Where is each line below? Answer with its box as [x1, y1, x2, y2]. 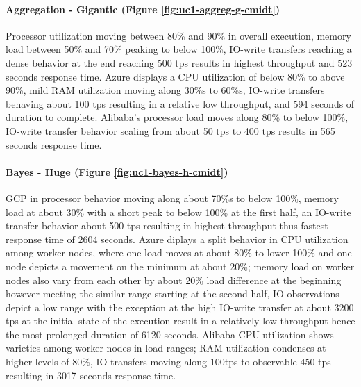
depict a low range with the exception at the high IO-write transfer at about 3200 [6, 299, 354, 314]
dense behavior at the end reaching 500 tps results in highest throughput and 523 [6, 55, 353, 69]
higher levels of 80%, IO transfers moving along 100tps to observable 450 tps [6, 354, 331, 369]
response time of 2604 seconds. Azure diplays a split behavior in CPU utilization [6, 231, 349, 246]
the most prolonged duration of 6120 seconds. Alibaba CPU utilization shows [6, 327, 334, 341]
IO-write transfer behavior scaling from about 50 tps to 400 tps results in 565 [6, 123, 335, 138]
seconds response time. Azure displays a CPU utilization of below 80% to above [6, 69, 345, 83]
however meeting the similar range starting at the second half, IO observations [6, 286, 339, 301]
